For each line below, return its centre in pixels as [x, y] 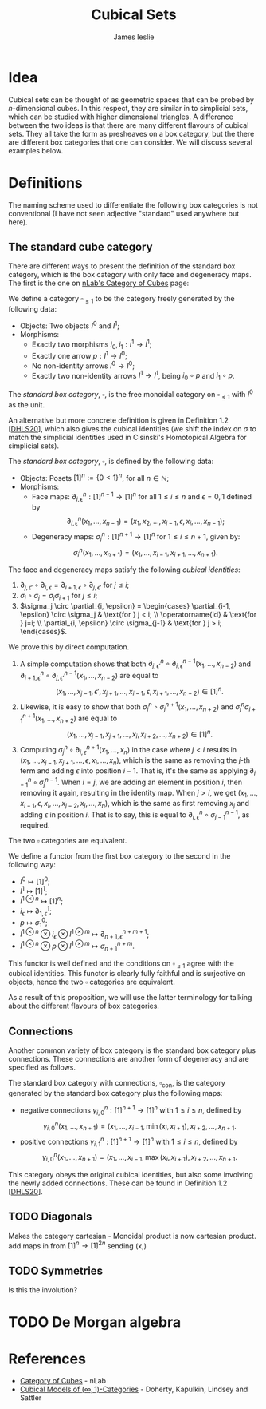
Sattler [31, 1398]
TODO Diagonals [50, 1217]
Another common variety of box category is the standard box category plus [132, 1050]
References [47, 1359]
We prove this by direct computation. [69, 647]
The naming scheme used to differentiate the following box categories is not [133, 204]
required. [35, 825]
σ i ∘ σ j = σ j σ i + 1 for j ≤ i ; [59, 596]
